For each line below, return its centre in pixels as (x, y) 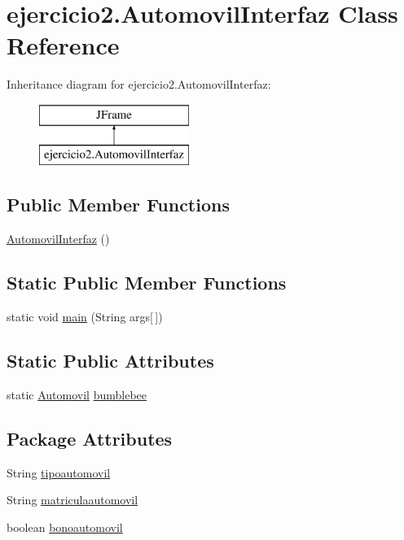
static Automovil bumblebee (77, 394)
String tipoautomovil (59, 472)
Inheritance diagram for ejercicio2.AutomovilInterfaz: (139, 84)
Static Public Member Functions (147, 283)
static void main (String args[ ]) (85, 317)
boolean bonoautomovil (65, 527)
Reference (63, 45)
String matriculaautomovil (72, 500)
